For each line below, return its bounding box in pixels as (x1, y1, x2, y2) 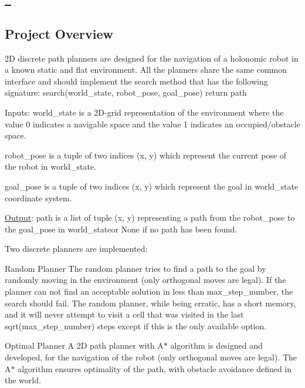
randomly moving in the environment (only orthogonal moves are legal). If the (5, 274, 286, 286)
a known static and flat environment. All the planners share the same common (5, 63, 287, 76)
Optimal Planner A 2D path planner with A (5, 339, 164, 352)
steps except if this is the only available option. (97, 319, 267, 332)
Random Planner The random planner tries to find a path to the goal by (5, 262, 266, 274)
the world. (5, 374, 41, 386)
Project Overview (5, 24, 114, 42)
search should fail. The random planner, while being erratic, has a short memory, (5, 296, 296, 309)
